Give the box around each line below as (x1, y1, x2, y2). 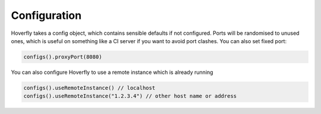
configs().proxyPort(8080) (23, 53, 102, 60)
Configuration (11, 9, 82, 22)
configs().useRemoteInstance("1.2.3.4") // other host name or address (23, 93, 237, 100)
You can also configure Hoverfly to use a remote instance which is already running (11, 69, 213, 76)
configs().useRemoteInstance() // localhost (23, 84, 156, 91)
